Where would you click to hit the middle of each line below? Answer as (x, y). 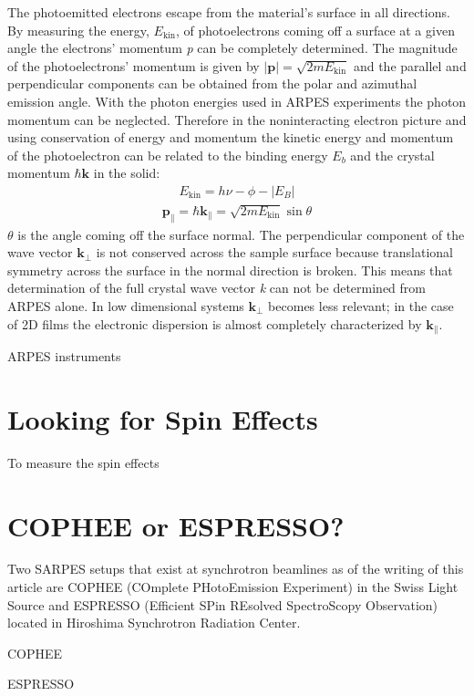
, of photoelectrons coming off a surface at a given (315, 30)
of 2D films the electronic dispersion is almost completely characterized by (215, 323)
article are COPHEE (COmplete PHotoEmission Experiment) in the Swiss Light (233, 587)
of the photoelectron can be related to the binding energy (168, 155)
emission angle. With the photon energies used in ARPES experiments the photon (237, 101)
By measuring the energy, (78, 30)
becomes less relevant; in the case (361, 305)
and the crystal (392, 155)
